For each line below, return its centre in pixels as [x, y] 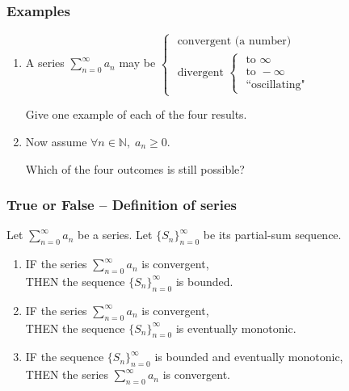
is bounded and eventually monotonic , [249, 357]
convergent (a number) [234, 42]
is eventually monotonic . [236, 328]
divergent [200, 72]
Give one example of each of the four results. [136, 114]
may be [137, 63]
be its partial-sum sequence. [272, 235]
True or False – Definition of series [122, 205]
